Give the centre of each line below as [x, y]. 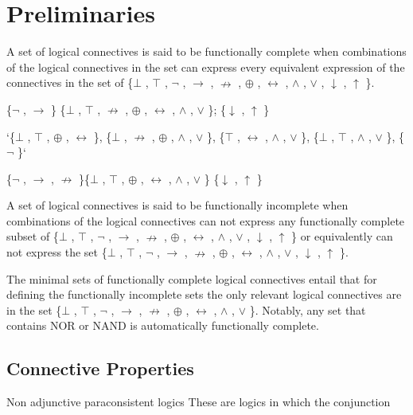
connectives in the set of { [70, 82]
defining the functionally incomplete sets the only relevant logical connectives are [204, 294]
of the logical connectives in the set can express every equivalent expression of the [206, 67]
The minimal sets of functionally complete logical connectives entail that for [192, 278]
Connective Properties [100, 368]
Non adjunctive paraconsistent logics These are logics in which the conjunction [199, 402]
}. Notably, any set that [308, 309]
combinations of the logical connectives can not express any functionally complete [206, 220]
